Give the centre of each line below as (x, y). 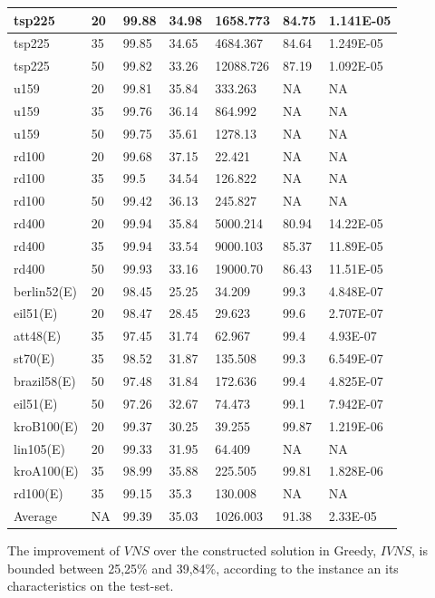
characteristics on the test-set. (91, 586)
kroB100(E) (46, 425)
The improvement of (64, 550)
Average (35, 516)
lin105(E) (39, 448)
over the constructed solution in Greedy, (265, 550)
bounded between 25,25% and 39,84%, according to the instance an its (203, 568)
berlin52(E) (45, 290)
